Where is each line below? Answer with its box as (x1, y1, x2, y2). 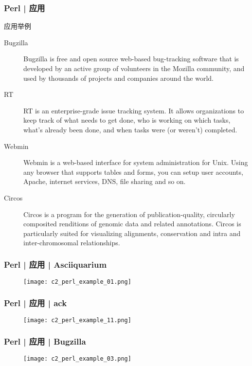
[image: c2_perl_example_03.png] (23, 355, 131, 362)
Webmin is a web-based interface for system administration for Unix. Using (23, 157, 248, 167)
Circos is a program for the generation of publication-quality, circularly (23, 209, 235, 219)
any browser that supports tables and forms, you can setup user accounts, (23, 166, 243, 177)
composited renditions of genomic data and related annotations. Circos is (23, 219, 241, 229)
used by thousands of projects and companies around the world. (23, 73, 214, 83)
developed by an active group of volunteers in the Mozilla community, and (23, 63, 245, 73)
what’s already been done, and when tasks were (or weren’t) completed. (23, 124, 237, 134)
